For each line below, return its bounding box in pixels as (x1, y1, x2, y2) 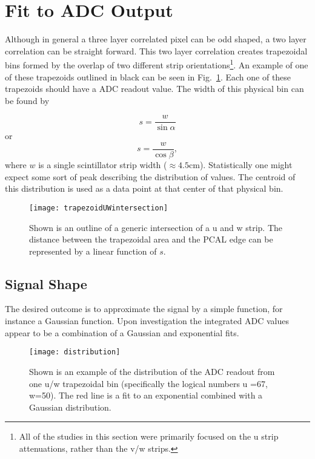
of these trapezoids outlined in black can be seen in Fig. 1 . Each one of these (5, 70, 291, 83)
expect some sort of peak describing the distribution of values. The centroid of (5, 170, 296, 183)
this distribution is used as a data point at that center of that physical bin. (5, 182, 283, 195)
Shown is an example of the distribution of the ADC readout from (29, 365, 275, 377)
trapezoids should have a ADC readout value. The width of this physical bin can (5, 82, 304, 95)
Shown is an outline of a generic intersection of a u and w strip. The (29, 221, 283, 233)
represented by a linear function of (29, 244, 157, 257)
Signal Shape (5, 274, 87, 293)
